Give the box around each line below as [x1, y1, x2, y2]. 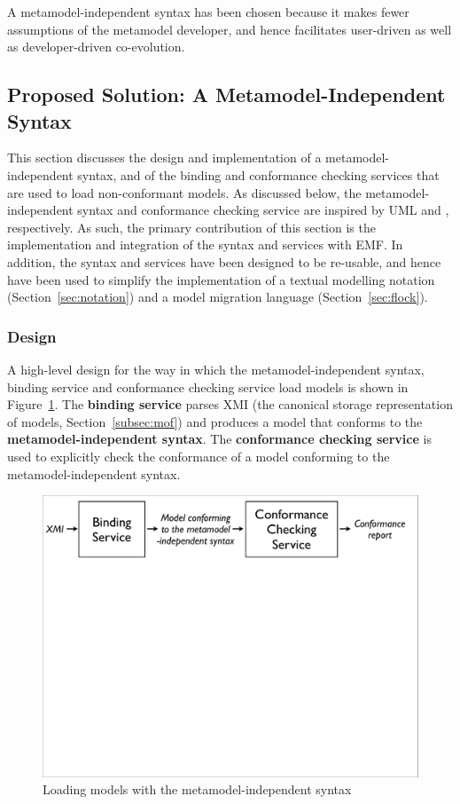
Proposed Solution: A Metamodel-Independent [7, 81, 446, 108]
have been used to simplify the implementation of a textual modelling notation [7, 270, 435, 288]
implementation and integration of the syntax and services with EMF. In [7, 235, 403, 254]
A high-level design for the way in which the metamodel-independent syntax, [7, 359, 425, 378]
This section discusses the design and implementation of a [7, 148, 322, 167]
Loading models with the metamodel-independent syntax [43, 780, 352, 799]
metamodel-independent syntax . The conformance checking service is [7, 430, 432, 448]
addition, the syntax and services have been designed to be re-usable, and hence [7, 252, 441, 271]
